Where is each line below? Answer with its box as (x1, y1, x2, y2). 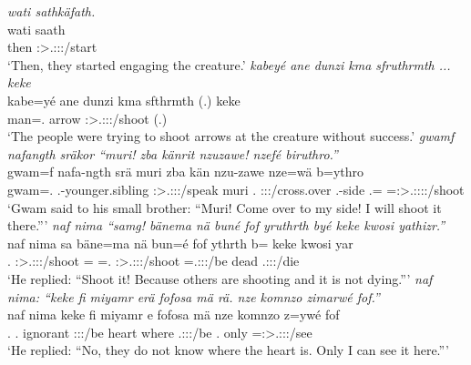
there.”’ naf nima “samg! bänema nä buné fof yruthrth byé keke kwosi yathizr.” (7, 216, 445, 235)
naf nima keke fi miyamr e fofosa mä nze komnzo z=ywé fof (7, 305, 340, 324)
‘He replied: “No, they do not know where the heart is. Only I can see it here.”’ (7, 340, 449, 360)
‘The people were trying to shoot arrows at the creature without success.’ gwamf (7, 127, 455, 146)
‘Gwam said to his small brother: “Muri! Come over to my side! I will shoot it (7, 198, 442, 217)
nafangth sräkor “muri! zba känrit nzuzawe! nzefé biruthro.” (7, 144, 338, 163)
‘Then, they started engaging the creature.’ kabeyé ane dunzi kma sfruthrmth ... (7, 55, 451, 74)
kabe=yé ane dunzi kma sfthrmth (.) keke (7, 90, 241, 109)
